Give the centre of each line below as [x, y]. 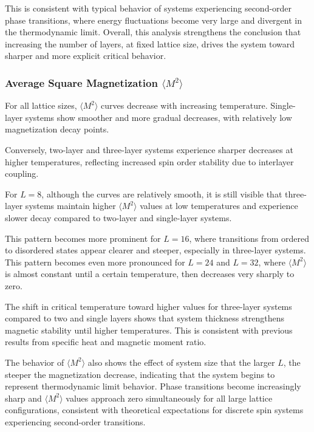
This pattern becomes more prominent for [83, 238]
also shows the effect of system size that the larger [181, 362]
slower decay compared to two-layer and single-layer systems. [118, 218]
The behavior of [35, 362]
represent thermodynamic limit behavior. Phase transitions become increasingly [153, 386]
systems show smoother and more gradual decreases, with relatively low [159, 117]
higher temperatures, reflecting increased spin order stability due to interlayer [149, 161]
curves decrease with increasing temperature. [184, 105]
